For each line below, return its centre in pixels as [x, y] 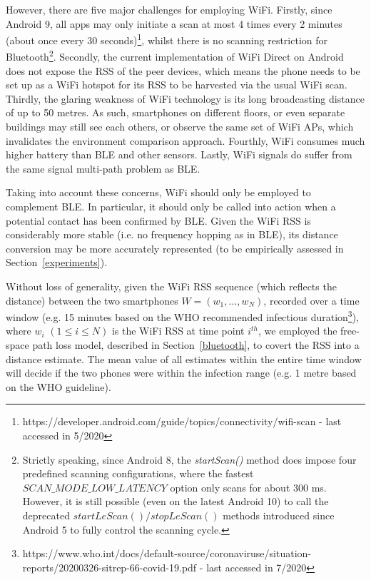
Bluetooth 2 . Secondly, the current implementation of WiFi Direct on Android [175, 56]
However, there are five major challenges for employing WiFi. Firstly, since [169, 9]
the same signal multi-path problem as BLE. [103, 168]
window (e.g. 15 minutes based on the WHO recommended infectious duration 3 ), [182, 316]
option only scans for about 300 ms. [248, 487]
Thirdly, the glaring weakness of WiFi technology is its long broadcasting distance [185, 98]
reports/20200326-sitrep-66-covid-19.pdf [110, 567]
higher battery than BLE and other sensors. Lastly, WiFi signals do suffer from [179, 154]
